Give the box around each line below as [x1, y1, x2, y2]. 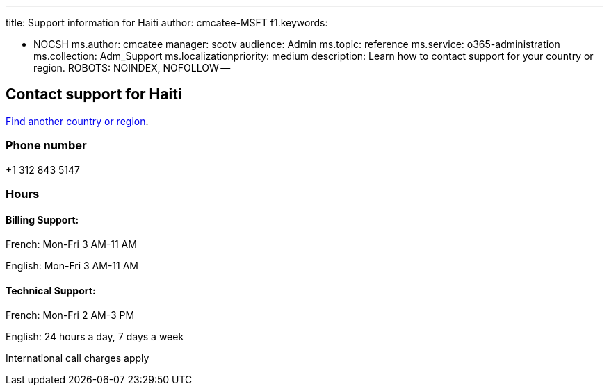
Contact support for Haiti [6, 85, 182, 103]
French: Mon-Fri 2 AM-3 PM [6, 309, 135, 322]
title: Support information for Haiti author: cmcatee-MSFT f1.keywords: [6, 17, 328, 28]
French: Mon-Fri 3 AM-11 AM [6, 238, 137, 251]
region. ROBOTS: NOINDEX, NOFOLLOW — [33, 62, 231, 74]
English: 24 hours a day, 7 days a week [6, 331, 184, 343]
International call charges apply [6, 352, 149, 365]
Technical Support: [6, 284, 96, 297]
